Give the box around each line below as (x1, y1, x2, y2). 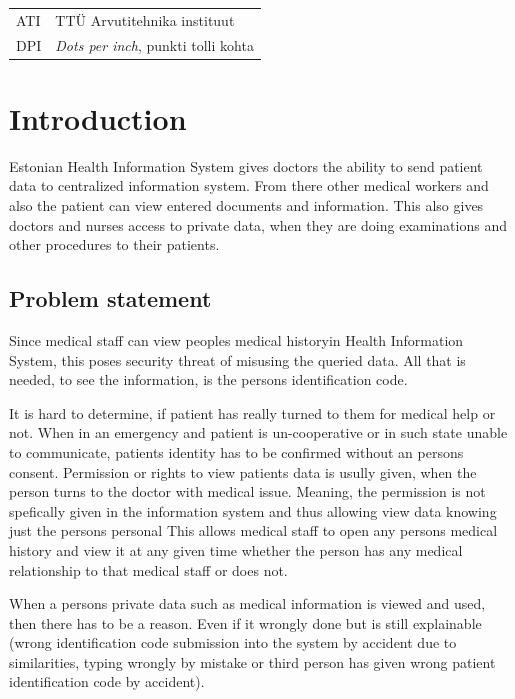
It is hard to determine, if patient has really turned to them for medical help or (9, 402, 496, 423)
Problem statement (9, 283, 212, 314)
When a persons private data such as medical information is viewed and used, (9, 593, 486, 614)
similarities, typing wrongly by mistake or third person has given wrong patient (9, 651, 496, 672)
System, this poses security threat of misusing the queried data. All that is (9, 349, 466, 370)
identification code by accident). (9, 671, 205, 692)
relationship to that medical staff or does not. (9, 559, 288, 580)
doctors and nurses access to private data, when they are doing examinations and (9, 214, 507, 235)
